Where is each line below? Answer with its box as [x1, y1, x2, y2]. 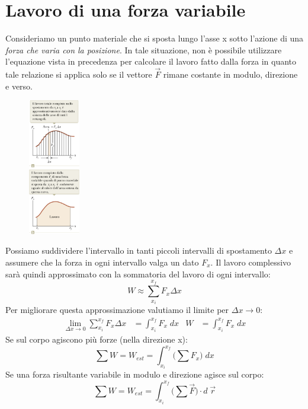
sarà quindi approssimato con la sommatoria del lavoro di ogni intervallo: [5, 267, 271, 280]
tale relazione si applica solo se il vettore [5, 68, 152, 81]
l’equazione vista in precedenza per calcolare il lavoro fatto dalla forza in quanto [5, 55, 297, 68]
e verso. [5, 79, 33, 92]
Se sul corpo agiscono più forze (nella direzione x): [5, 333, 188, 345]
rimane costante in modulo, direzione [163, 68, 298, 81]
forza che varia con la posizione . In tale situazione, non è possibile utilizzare [5, 43, 282, 56]
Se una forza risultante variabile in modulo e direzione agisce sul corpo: [5, 368, 264, 381]
